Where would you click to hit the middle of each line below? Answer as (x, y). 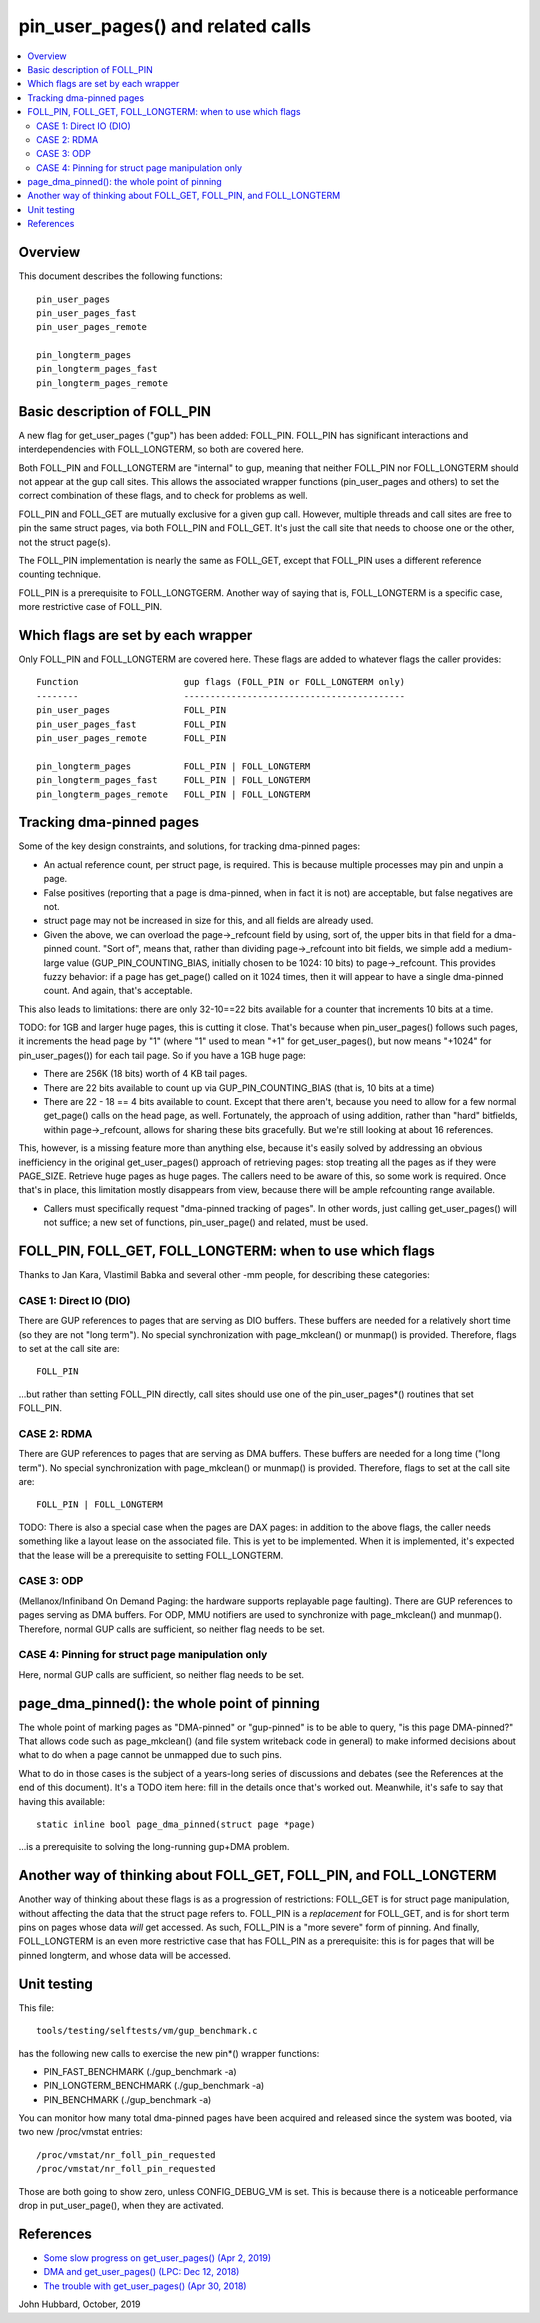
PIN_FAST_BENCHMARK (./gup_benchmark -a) (140, 2071)
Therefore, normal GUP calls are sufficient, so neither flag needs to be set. (171, 1629)
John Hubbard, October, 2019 (79, 2304)
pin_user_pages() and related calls (165, 26)
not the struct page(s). (65, 542)
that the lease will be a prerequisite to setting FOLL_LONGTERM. (151, 1555)
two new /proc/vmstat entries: (80, 2132)
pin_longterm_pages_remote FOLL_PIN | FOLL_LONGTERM (173, 794)
